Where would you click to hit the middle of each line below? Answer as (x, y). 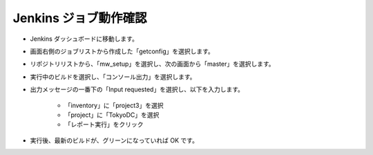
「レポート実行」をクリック (104, 125)
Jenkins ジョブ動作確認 (80, 18)
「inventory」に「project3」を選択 (114, 105)
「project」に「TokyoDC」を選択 (112, 115)
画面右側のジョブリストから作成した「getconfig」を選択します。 (122, 51)
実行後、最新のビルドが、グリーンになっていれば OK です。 (114, 140)
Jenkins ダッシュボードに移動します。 (84, 39)
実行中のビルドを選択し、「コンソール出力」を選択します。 (113, 77)
